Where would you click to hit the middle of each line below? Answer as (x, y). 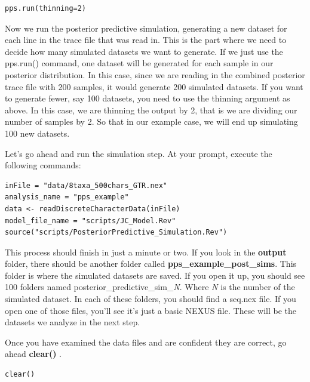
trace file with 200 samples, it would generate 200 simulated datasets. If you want (154, 86)
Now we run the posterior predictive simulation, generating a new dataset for (146, 28)
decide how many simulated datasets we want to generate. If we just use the (144, 51)
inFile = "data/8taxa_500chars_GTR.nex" (86, 185)
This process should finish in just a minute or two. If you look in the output (146, 252)
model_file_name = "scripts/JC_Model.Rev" (90, 221)
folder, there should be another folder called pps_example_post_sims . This (151, 264)
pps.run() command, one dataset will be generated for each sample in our (139, 63)
